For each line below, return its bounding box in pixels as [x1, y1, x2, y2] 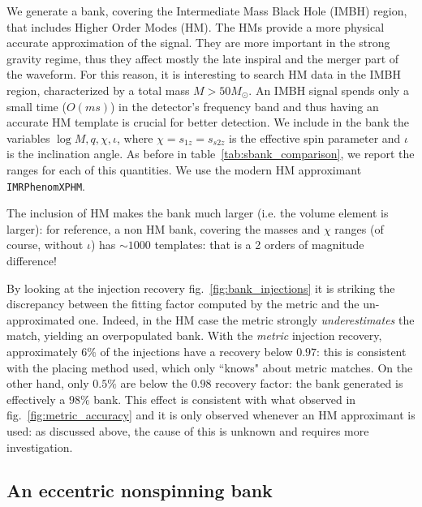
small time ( [6, 97, 67, 114]
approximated [6, 311, 75, 328]
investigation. [6, 438, 73, 455]
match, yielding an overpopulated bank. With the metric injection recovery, [6, 327, 382, 344]
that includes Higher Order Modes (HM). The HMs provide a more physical [6, 18, 385, 35]
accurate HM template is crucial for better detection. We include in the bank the [6, 114, 410, 131]
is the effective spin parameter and [229, 129, 401, 146]
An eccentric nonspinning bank [6, 478, 273, 503]
